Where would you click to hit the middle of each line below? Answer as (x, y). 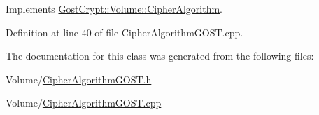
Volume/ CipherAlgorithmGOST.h (79, 79)
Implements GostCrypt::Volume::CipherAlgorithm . (114, 8)
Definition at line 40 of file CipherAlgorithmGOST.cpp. (125, 32)
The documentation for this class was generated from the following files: (160, 56)
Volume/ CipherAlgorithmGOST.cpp (84, 103)
